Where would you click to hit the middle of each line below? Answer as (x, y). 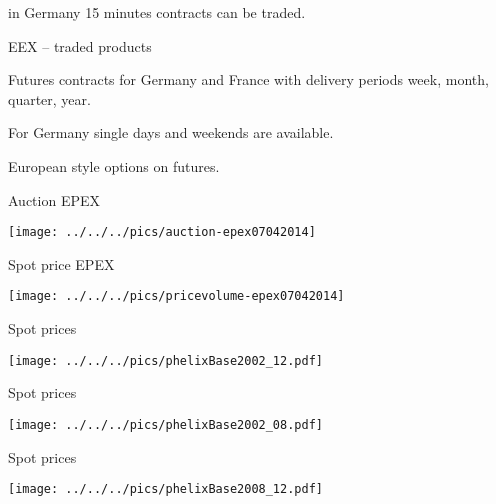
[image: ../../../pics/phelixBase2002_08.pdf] (165, 424)
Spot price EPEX (61, 263)
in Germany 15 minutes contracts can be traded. (157, 12)
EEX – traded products (80, 45)
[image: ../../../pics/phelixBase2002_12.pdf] (165, 360)
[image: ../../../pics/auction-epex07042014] (162, 232)
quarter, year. (49, 98)
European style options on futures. (114, 165)
